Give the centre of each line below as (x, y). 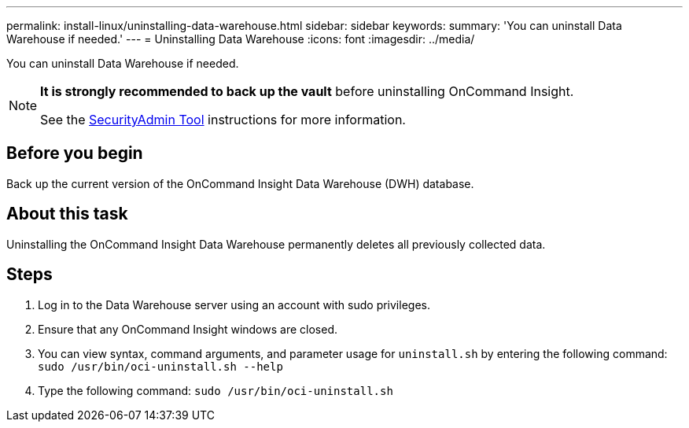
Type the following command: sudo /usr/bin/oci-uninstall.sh (216, 390)
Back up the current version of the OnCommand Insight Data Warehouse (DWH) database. (240, 183)
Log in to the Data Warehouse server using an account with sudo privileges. (234, 304)
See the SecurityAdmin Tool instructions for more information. (223, 120)
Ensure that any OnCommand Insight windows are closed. (188, 329)
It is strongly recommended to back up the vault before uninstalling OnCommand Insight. (307, 91)
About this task (67, 214)
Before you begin (75, 153)
